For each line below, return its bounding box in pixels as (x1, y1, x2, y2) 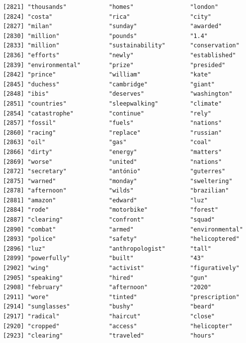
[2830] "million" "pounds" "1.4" (3, 32, 208, 39)
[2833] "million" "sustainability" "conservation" (3, 42, 240, 49)
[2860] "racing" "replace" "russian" (3, 129, 222, 136)
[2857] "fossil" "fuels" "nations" (3, 119, 222, 127)
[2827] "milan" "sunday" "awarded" (3, 23, 222, 30)
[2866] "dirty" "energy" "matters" (3, 148, 222, 155)
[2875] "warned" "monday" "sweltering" (3, 177, 233, 185)
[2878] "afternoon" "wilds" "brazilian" (3, 187, 229, 194)
